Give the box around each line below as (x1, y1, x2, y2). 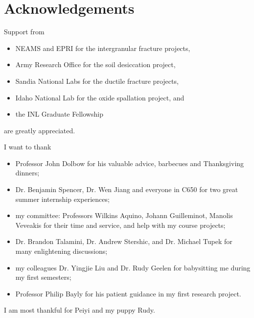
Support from (4, 26, 45, 37)
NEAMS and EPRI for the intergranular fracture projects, (15, 43, 190, 53)
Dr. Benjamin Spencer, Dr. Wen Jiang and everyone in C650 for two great (15, 184, 238, 195)
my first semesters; (15, 272, 71, 282)
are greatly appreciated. (4, 125, 75, 135)
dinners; (15, 168, 40, 178)
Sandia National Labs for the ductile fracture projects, (15, 75, 179, 86)
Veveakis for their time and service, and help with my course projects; (15, 220, 226, 230)
